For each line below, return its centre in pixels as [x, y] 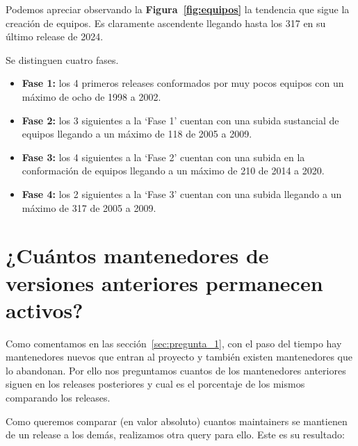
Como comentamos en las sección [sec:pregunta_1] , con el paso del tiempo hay [174, 343]
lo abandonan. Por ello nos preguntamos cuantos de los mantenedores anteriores [176, 370]
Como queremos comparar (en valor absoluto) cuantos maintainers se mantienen [177, 421]
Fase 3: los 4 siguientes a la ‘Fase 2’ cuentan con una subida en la [163, 157]
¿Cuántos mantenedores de [137, 255]
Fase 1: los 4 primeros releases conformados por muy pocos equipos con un [183, 83]
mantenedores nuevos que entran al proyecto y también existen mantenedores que [179, 357]
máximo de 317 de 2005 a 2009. [89, 207]
